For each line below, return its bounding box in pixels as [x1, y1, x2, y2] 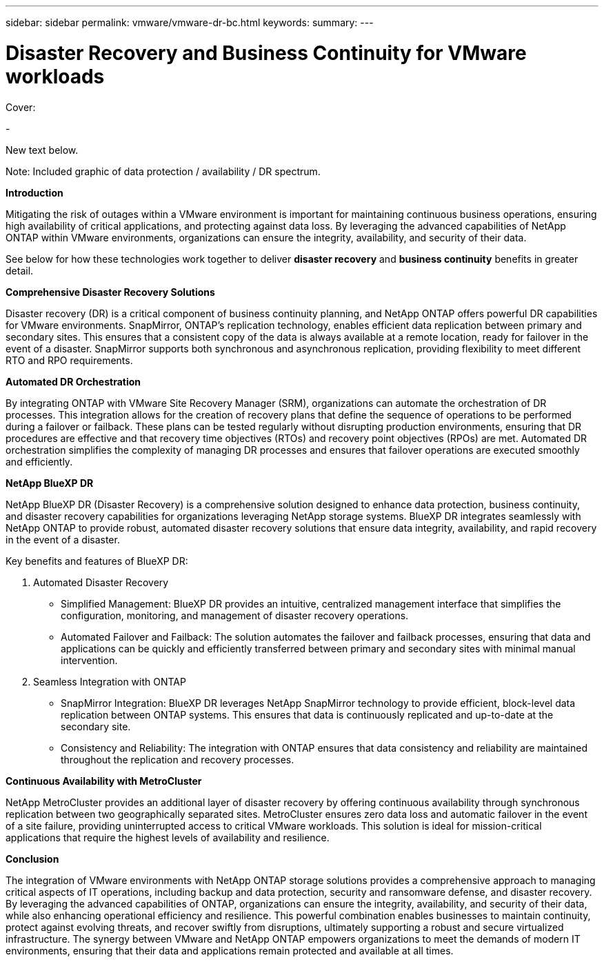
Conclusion [6, 852, 59, 865]
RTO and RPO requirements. [6, 354, 133, 366]
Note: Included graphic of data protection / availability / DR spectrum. [6, 165, 321, 177]
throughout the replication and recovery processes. [61, 753, 294, 765]
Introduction [6, 186, 63, 199]
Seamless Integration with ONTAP [33, 675, 186, 688]
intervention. [61, 654, 118, 666]
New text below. [6, 143, 79, 156]
